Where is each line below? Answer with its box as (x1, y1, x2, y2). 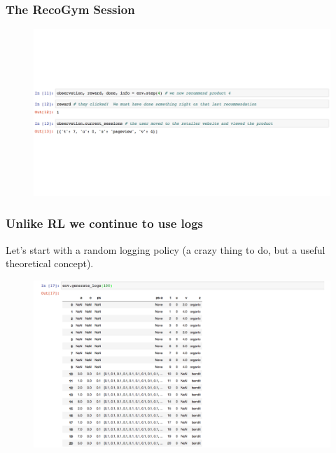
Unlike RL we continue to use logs (6, 215, 204, 232)
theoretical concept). (6, 256, 94, 271)
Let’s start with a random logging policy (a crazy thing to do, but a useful (6, 242, 325, 257)
